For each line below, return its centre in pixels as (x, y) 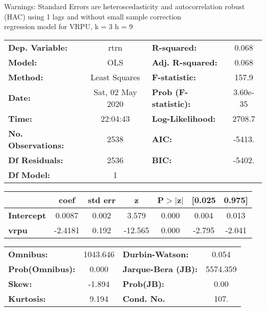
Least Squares (115, 77)
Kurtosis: (27, 298)
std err (102, 199)
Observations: (36, 145)
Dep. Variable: (38, 47)
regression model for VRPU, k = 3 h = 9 (69, 26)
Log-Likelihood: (184, 118)
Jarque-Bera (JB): (160, 269)
